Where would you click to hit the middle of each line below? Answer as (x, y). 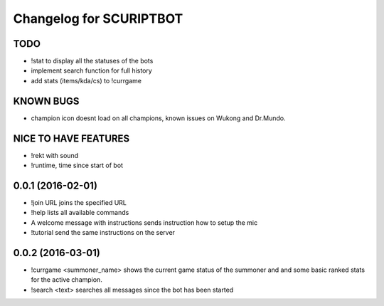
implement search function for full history (91, 70)
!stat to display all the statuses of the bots (92, 61)
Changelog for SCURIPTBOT (98, 19)
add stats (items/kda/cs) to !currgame (86, 80)
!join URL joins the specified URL (79, 202)
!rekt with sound (54, 155)
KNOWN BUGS (46, 101)
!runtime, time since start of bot (77, 165)
